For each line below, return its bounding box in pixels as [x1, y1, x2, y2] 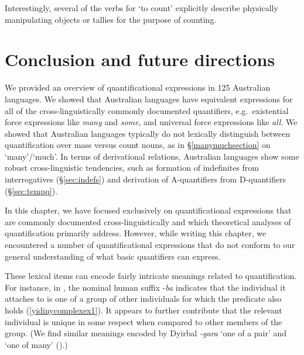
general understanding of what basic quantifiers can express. [5, 250, 221, 262]
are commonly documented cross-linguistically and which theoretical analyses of [5, 215, 291, 228]
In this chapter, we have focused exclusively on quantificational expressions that [5, 204, 292, 216]
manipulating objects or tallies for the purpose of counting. [5, 13, 217, 25]
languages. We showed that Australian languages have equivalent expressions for [5, 92, 293, 105]
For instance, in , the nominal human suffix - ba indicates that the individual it [5, 281, 286, 293]
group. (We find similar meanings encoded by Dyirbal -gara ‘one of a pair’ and [5, 327, 287, 339]
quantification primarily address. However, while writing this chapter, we [5, 227, 267, 239]
